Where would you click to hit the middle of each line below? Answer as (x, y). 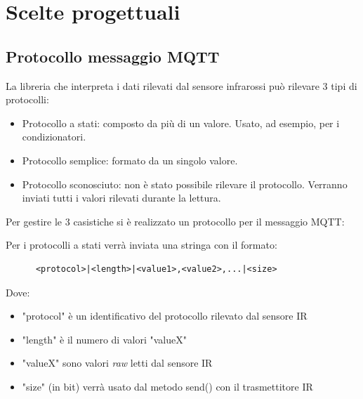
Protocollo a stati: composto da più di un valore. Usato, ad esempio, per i (181, 123)
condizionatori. (54, 137)
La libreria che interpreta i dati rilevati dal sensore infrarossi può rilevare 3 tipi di (181, 85)
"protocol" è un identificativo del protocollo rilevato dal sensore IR (165, 316)
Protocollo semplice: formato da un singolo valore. (130, 160)
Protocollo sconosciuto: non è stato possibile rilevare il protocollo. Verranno (185, 184)
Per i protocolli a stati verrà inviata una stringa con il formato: (141, 245)
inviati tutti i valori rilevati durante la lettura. (121, 198)
